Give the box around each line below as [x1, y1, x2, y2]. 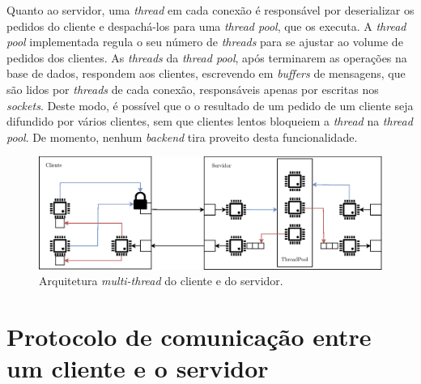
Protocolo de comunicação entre [6, 320, 372, 353]
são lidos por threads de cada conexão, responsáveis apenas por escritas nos [6, 80, 379, 97]
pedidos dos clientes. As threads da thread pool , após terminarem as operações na [6, 49, 407, 66]
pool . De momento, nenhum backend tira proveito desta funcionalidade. [6, 128, 358, 145]
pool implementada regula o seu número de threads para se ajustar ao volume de [6, 33, 403, 50]
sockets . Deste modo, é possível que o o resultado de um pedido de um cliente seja [6, 96, 414, 113]
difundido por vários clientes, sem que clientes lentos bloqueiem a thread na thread [6, 113, 413, 130]
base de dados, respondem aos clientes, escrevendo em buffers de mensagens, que [6, 65, 406, 82]
